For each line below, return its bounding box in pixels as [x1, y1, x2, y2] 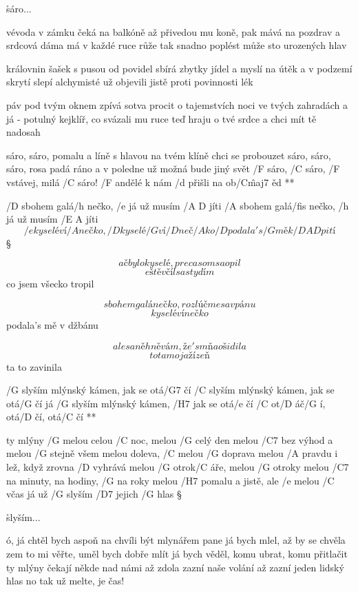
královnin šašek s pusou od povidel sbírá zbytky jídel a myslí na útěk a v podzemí [6, 61, 352, 75]
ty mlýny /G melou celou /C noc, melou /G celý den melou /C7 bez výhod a [6, 432, 333, 447]
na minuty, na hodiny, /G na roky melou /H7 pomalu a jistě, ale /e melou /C [6, 473, 335, 487]
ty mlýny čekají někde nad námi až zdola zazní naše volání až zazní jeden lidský [6, 560, 344, 574]
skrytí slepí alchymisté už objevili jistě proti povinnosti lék [6, 74, 253, 89]
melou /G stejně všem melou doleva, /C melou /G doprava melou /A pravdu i [6, 446, 338, 460]
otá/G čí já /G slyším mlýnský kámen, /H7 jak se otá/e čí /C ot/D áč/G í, [6, 396, 326, 410]
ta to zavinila [6, 359, 62, 374]
